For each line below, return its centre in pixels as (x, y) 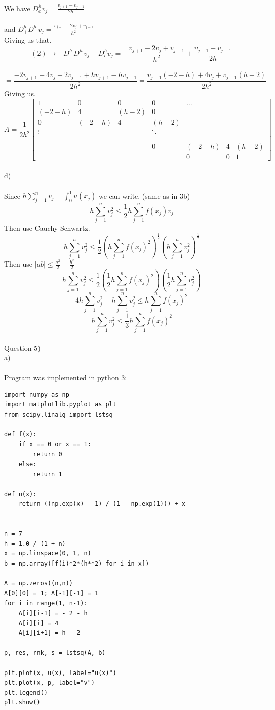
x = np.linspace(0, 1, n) (48, 554)
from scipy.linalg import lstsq (58, 415)
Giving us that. (28, 40)
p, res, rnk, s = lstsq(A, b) (55, 653)
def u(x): (21, 494)
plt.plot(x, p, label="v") (49, 683)
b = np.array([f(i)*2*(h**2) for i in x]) (77, 563)
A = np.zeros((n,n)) (39, 584)
